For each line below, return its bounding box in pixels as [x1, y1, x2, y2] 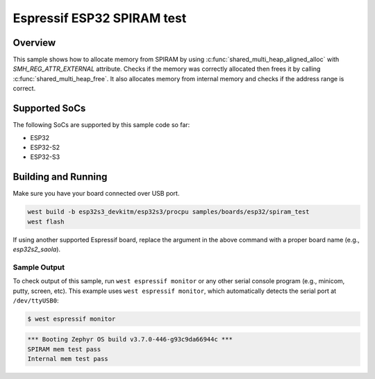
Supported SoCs [12, 103, 86, 115]
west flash [27, 217, 65, 226]
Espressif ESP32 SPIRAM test [12, 10, 187, 26]
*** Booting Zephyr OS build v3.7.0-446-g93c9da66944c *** [27, 335, 233, 344]
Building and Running [12, 171, 108, 183]
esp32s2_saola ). [12, 245, 61, 253]
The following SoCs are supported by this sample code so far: [12, 121, 190, 129]
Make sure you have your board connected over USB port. [12, 189, 180, 198]
